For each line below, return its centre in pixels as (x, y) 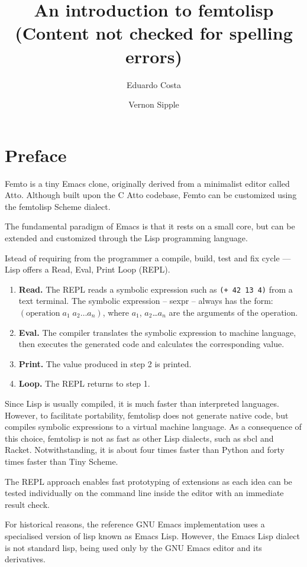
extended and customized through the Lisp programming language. (126, 238)
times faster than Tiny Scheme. (62, 461)
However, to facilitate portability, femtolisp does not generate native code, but (147, 415)
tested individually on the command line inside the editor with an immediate (144, 493)
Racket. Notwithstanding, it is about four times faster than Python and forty (145, 450)
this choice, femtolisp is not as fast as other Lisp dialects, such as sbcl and (139, 438)
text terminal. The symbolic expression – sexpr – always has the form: (146, 301)
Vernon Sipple (154, 104)
